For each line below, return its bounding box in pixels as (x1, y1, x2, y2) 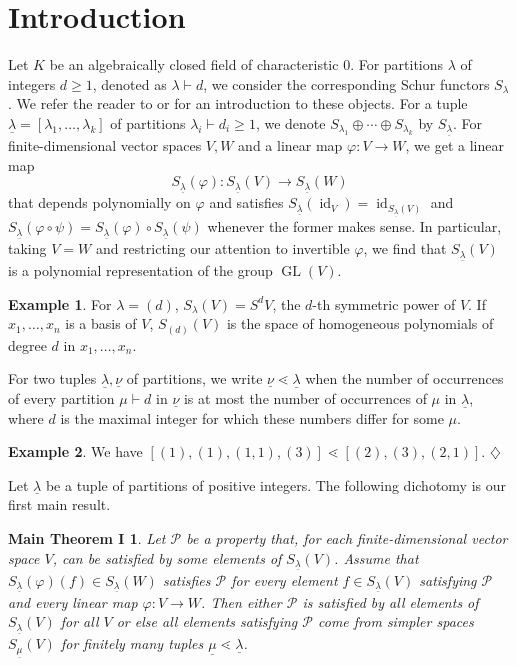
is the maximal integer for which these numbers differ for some (60, 407, 444, 428)
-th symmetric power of (312, 293, 456, 314)
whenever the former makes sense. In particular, (207, 216, 502, 237)
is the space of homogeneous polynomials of (226, 313, 494, 334)
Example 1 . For (8, 293, 112, 314)
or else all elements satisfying (116, 611, 298, 632)
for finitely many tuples (60, 633, 204, 654)
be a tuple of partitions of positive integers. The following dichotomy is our (45, 474, 507, 495)
